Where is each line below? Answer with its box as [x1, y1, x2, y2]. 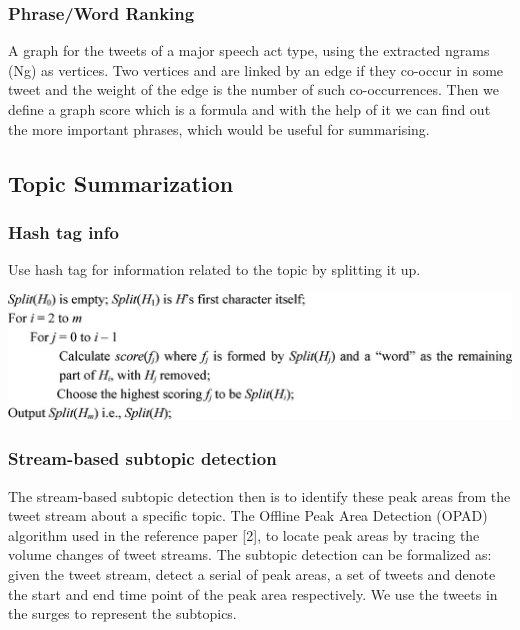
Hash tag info [8, 219, 119, 244]
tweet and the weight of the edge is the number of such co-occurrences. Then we [8, 79, 500, 100]
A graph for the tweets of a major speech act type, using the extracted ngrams [8, 40, 490, 61]
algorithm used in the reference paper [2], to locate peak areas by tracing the [8, 524, 480, 545]
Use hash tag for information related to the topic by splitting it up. [8, 259, 421, 280]
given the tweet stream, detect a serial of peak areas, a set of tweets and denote [8, 563, 496, 584]
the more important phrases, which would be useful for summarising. [8, 118, 430, 139]
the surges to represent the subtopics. [8, 603, 237, 624]
